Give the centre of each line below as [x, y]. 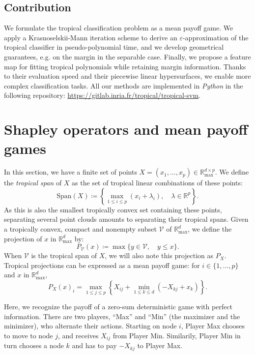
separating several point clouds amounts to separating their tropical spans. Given [126, 219]
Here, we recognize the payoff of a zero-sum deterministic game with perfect [118, 307]
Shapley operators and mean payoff [126, 129]
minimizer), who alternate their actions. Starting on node [90, 326]
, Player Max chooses [213, 326]
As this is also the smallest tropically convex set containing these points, [113, 209]
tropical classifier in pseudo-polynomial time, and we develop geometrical [114, 47]
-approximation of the [215, 37]
